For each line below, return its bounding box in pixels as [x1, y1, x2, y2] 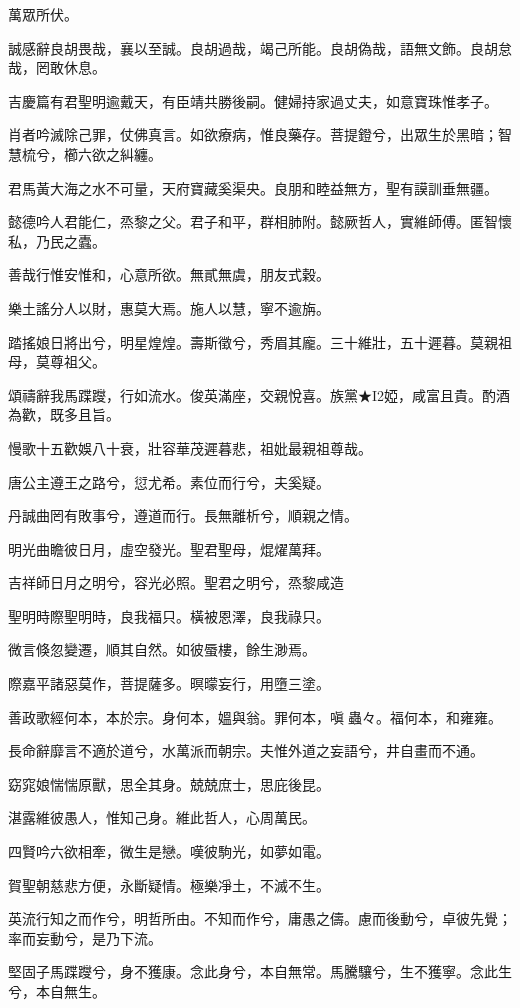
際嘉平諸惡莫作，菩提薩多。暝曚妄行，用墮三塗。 [8, 673, 330, 694]
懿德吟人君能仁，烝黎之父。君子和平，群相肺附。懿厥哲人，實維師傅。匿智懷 [8, 211, 512, 232]
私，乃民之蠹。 [8, 230, 106, 251]
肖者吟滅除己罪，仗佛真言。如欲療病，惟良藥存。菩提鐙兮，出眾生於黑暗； [8, 124, 498, 145]
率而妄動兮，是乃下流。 [8, 927, 162, 948]
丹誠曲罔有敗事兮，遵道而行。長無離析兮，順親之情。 [8, 505, 358, 526]
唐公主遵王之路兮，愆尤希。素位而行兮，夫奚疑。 [8, 471, 330, 492]
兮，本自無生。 [8, 981, 106, 1001]
